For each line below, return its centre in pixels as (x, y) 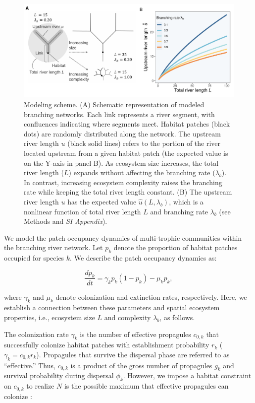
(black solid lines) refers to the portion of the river (144, 143)
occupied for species (34, 258)
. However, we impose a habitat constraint (187, 375)
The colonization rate (36, 334)
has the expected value (102, 201)
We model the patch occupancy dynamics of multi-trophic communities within (123, 237)
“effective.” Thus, (30, 365)
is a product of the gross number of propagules (141, 365)
